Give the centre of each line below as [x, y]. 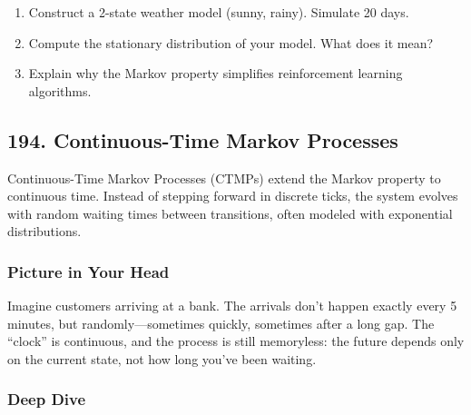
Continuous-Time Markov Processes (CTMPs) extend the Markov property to [224, 178]
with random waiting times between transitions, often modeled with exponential [230, 213]
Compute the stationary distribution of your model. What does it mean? [231, 42]
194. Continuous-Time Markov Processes [203, 139]
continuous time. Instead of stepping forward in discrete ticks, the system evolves [233, 196]
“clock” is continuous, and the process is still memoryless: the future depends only [236, 341]
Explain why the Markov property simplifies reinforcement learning [216, 73]
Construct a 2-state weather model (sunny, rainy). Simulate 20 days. [219, 12]
